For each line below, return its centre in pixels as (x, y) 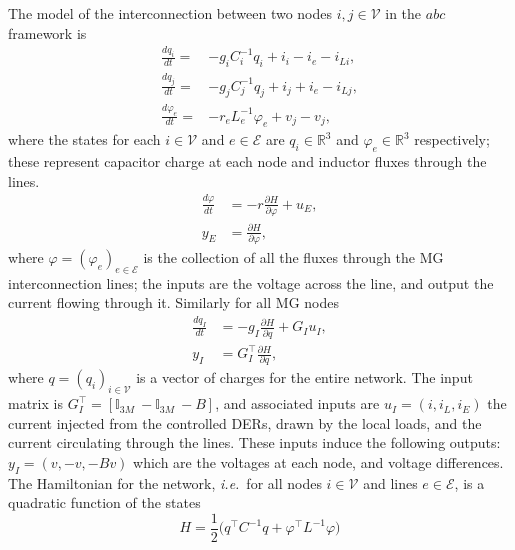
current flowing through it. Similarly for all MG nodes (173, 302)
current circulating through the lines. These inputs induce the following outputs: (254, 442)
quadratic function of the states (104, 502)
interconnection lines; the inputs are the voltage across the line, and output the (251, 282)
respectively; (452, 139)
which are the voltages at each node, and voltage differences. (318, 462)
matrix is (35, 403)
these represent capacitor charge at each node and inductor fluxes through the (247, 161)
